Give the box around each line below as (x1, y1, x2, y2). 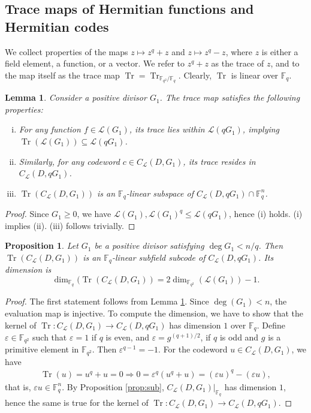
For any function (19, 123, 81, 135)
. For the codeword (158, 343, 228, 355)
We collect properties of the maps (5, 45, 128, 58)
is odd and (219, 330, 259, 343)
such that (32, 330, 67, 343)
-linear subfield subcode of (111, 251, 206, 263)
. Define (256, 318, 285, 331)
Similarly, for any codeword (19, 155, 120, 167)
